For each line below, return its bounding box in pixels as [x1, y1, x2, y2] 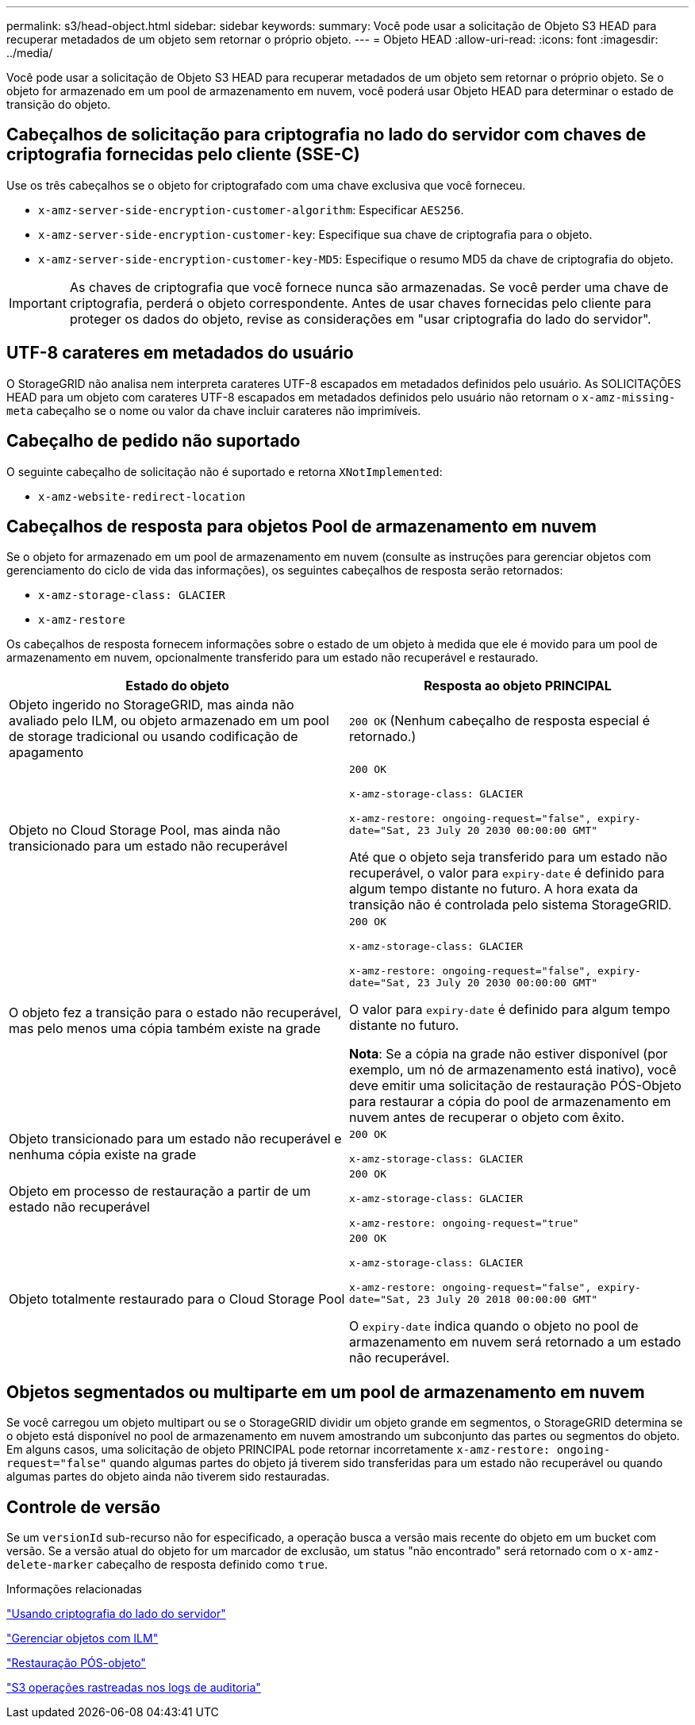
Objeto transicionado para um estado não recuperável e [9, 1131, 342, 1147]
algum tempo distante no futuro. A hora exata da [349, 881, 639, 897]
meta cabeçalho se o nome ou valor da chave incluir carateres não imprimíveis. [6, 403, 421, 417]
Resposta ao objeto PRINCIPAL [424, 678, 612, 694]
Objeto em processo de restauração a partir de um [9, 1182, 311, 1199]
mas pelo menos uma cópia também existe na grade [9, 1020, 321, 1037]
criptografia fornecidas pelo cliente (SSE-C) [6, 144, 360, 165]
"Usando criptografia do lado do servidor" [6, 1607, 226, 1621]
